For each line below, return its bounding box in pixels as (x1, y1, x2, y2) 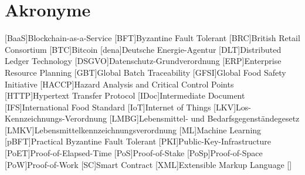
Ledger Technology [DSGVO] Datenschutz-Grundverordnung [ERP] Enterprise (5, 55, 282, 67)
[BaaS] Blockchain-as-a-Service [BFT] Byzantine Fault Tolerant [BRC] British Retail (5, 32, 300, 44)
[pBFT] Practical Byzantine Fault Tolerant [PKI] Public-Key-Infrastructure (5, 135, 271, 147)
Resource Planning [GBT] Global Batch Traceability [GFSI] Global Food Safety (5, 66, 286, 78)
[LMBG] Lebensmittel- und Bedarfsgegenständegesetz (109, 112, 300, 124)
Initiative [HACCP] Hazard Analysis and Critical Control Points (5, 78, 234, 90)
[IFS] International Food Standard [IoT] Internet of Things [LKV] (5, 100, 236, 113)
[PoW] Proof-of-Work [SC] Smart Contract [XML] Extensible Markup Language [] (5, 158, 292, 170)
